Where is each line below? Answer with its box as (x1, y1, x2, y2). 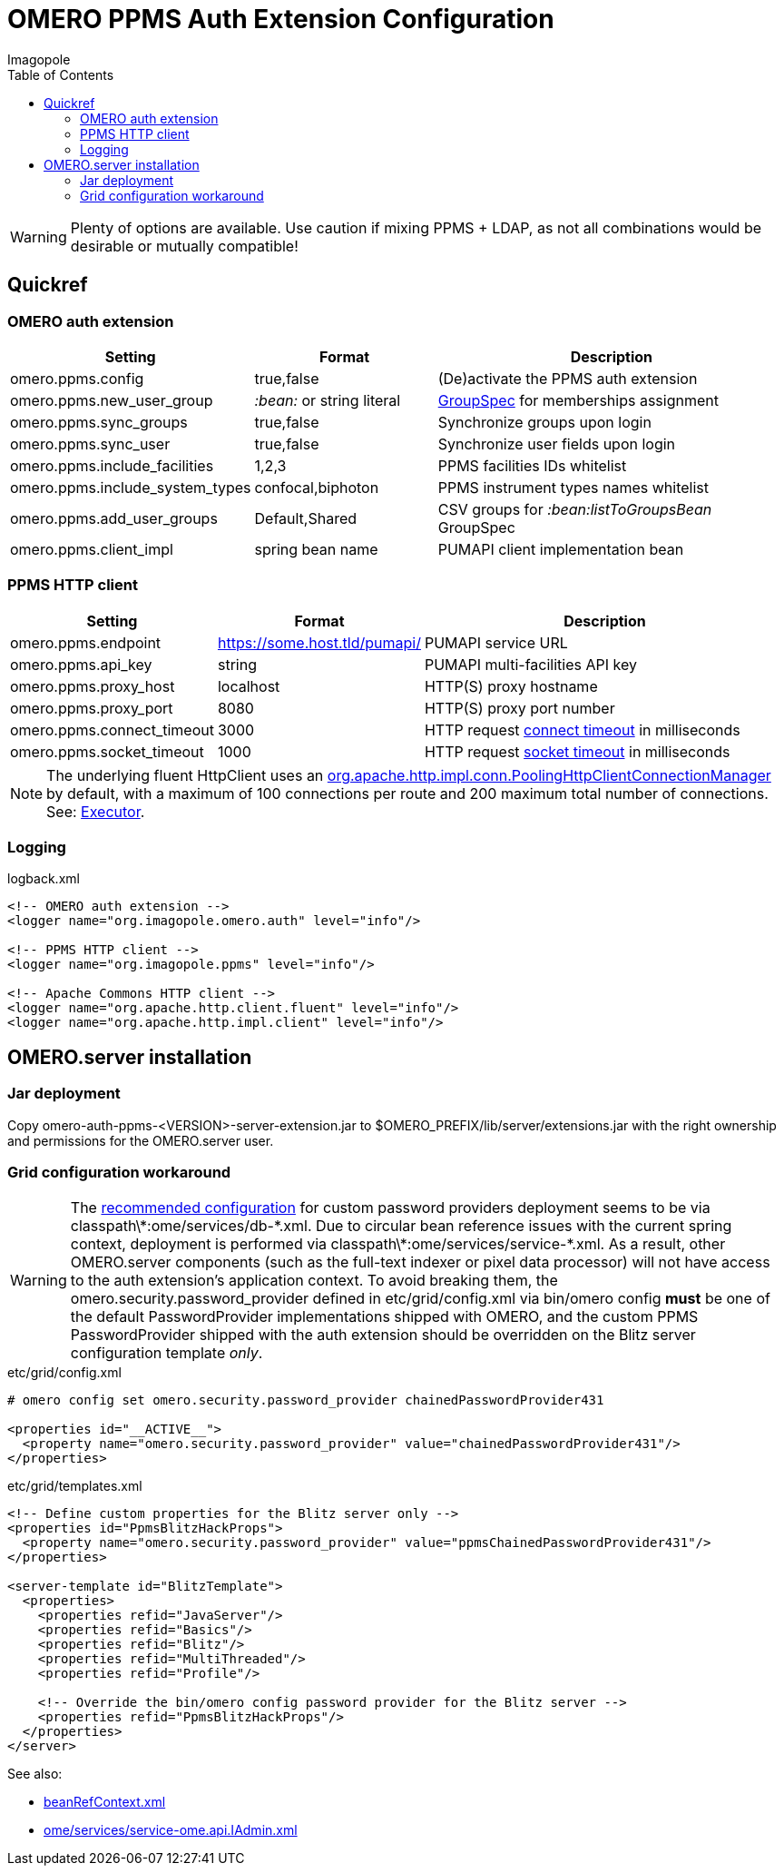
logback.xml (7, 871, 80, 887)
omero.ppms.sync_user (10, 434, 171, 453)
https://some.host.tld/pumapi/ (217, 633, 421, 652)
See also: (7, 1766, 63, 1782)
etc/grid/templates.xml (7, 1478, 142, 1494)
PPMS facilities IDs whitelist (437, 456, 627, 475)
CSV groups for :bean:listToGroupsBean (437, 499, 712, 518)
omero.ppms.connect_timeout (10, 720, 214, 739)
